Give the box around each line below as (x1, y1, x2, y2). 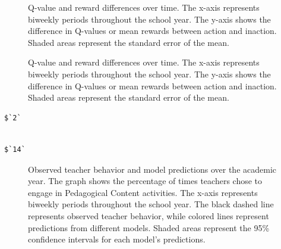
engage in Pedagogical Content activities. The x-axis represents (28, 186, 258, 198)
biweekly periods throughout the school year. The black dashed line (28, 198, 274, 210)
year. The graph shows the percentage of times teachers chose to (28, 175, 263, 187)
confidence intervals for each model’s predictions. (28, 233, 206, 245)
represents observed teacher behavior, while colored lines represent (28, 209, 269, 222)
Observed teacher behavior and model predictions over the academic (28, 163, 276, 175)
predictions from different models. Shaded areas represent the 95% (28, 221, 270, 234)
